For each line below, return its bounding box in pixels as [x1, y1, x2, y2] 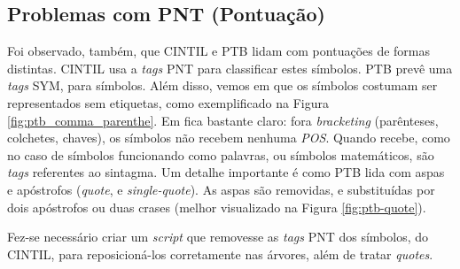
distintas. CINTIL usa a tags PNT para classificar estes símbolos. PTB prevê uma [7, 58, 453, 77]
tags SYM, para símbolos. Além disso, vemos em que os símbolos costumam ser [7, 76, 438, 95]
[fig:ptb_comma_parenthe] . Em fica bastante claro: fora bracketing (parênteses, [7, 111, 439, 129]
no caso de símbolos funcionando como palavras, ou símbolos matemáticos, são [7, 145, 434, 164]
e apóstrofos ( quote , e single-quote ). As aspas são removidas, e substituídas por [7, 180, 435, 198]
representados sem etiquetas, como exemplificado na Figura [7, 93, 330, 111]
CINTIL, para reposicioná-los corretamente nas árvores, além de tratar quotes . [7, 244, 433, 263]
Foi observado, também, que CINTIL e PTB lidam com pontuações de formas [7, 42, 431, 60]
